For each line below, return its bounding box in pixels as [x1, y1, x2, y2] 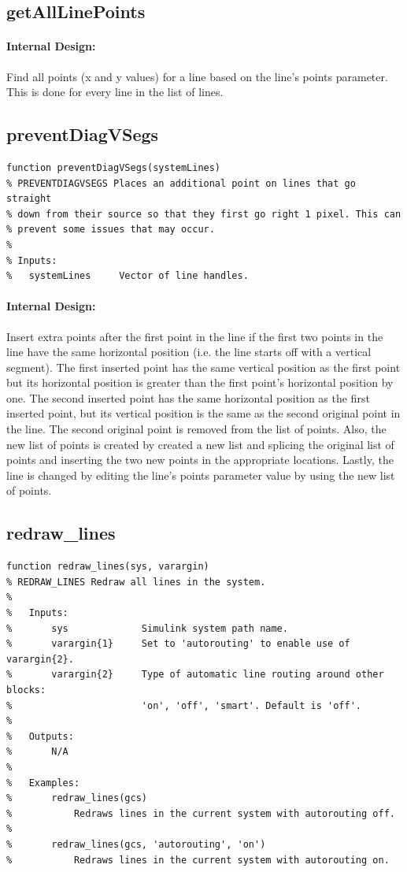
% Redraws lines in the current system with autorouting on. [6, 854, 390, 866]
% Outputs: [6, 730, 74, 742]
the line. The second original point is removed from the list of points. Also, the [6, 421, 387, 437]
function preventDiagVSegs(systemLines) [6, 161, 221, 173]
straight [6, 193, 52, 205]
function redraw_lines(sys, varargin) [6, 561, 209, 573]
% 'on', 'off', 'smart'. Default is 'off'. [6, 699, 362, 711]
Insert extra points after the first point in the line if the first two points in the [6, 328, 383, 344]
